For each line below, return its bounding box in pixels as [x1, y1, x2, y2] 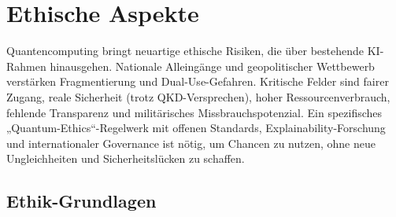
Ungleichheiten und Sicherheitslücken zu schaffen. [6, 150, 245, 167]
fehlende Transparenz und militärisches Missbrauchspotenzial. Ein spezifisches [6, 104, 383, 120]
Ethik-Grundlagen [6, 189, 157, 213]
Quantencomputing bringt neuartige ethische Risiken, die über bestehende [6, 42, 365, 59]
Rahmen [6, 57, 46, 74]
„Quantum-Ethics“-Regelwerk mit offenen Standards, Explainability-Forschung [6, 120, 386, 136]
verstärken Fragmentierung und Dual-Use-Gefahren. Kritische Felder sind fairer [6, 73, 389, 90]
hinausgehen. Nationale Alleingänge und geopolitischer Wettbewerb [50, 57, 375, 74]
